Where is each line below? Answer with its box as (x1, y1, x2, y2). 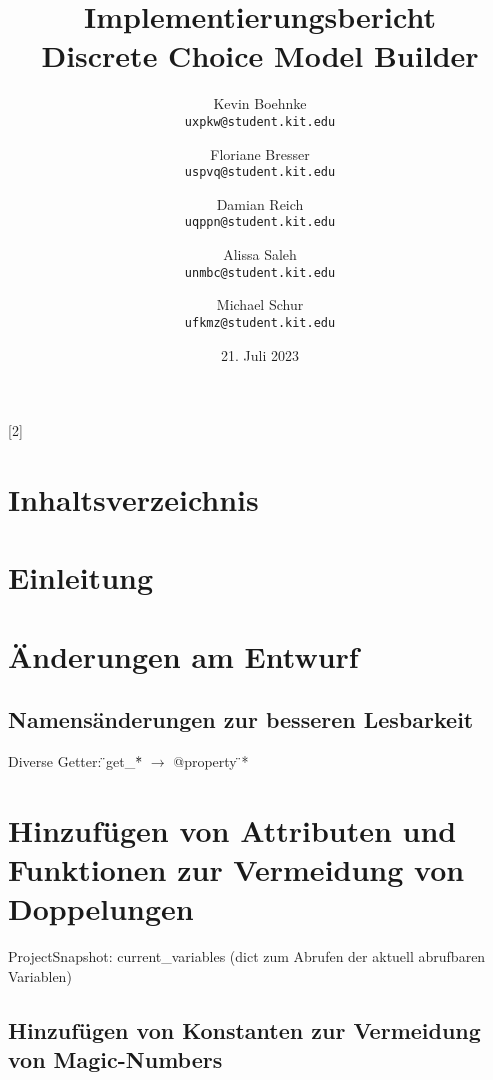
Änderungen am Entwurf (8, 635, 359, 676)
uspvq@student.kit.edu (184, 165, 336, 180)
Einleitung (8, 557, 154, 598)
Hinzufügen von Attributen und (8, 809, 457, 850)
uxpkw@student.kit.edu (184, 114, 336, 129)
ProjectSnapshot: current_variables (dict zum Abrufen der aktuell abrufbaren (8, 946, 486, 967)
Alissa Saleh (223, 244, 297, 265)
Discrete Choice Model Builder (41, 35, 479, 76)
